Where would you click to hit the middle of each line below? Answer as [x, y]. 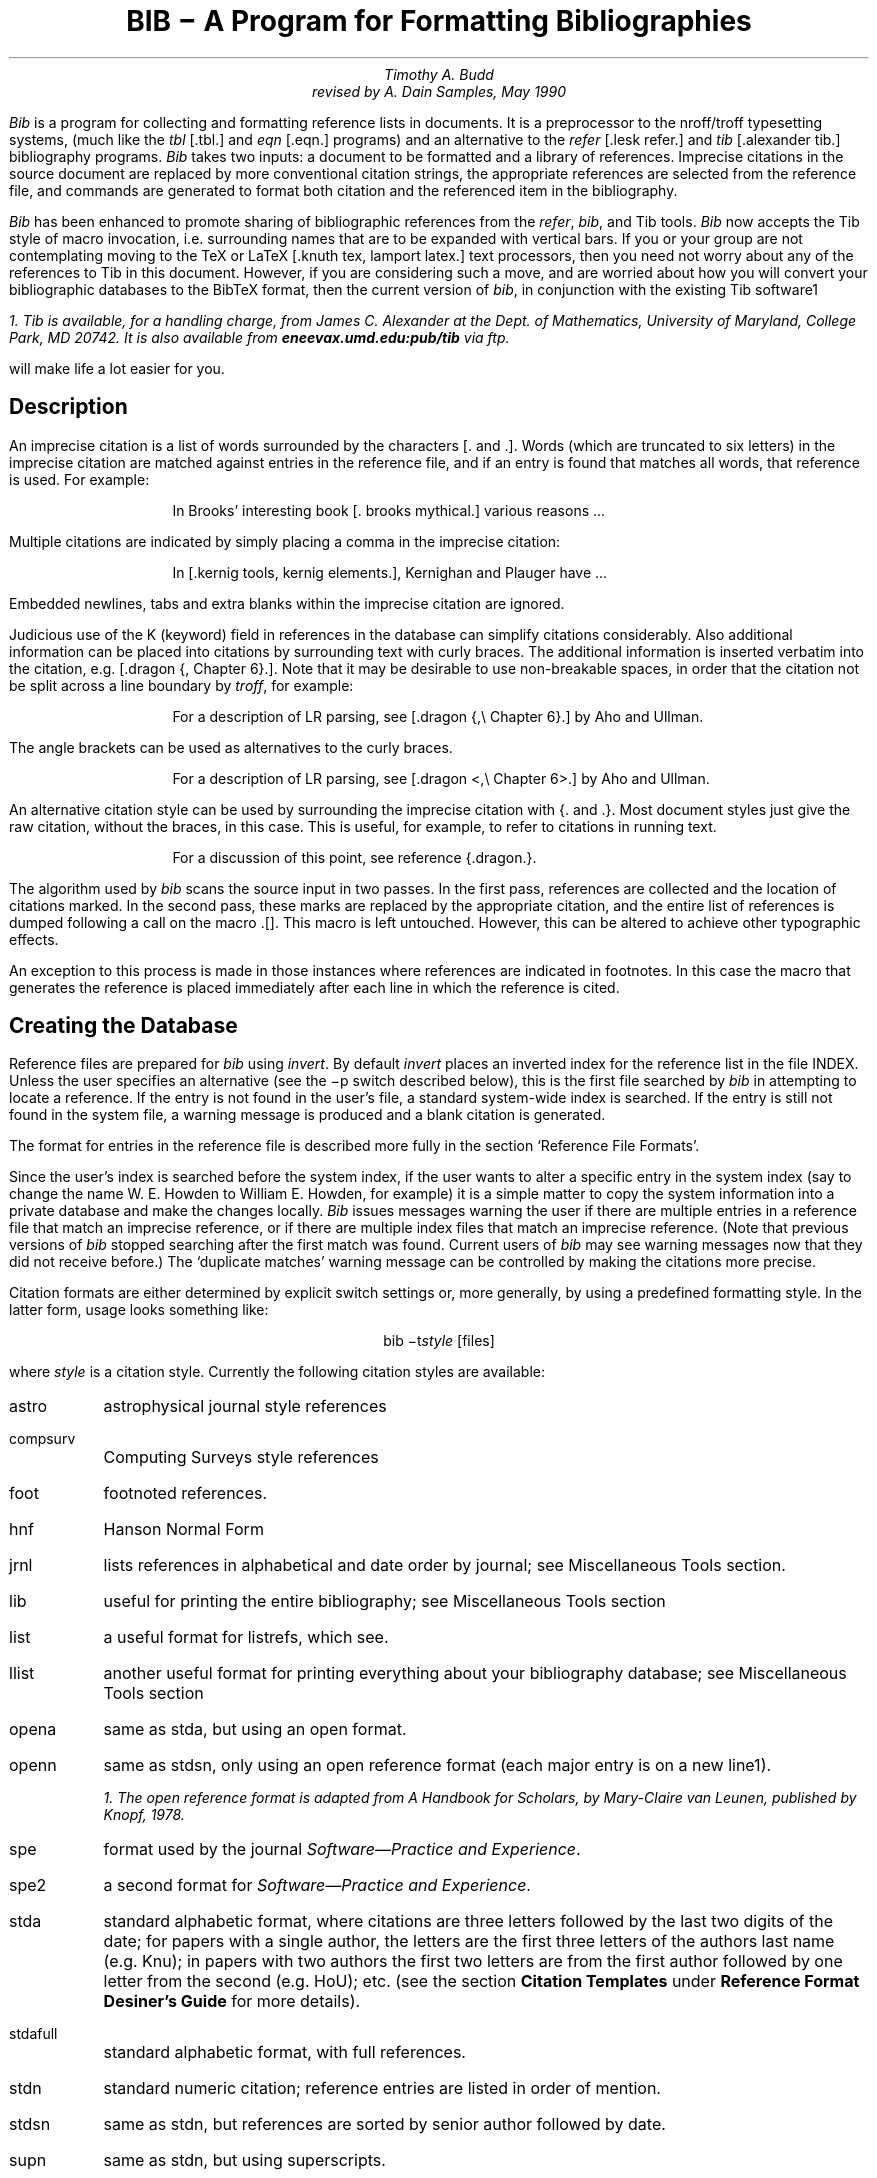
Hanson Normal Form [183, 1529]
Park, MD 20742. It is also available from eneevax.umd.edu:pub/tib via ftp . [259, 337]
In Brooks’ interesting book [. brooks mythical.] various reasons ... [389, 510]
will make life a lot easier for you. [117, 368]
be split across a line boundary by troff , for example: [181, 685]
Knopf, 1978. [144, 1815]
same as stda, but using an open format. [255, 1729]
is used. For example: [79, 479]
